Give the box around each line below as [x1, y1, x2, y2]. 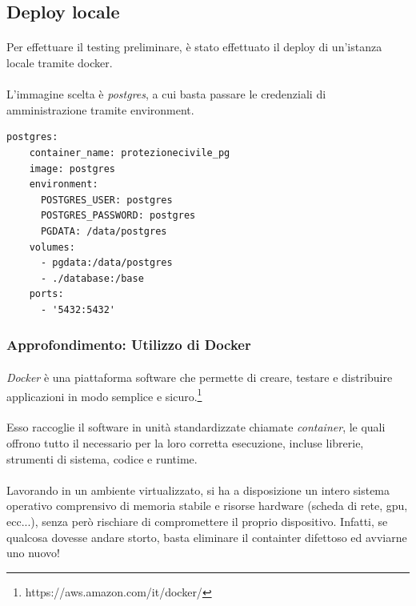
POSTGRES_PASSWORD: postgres [40, 210, 196, 222]
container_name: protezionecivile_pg [29, 146, 230, 159]
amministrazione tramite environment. [6, 101, 194, 118]
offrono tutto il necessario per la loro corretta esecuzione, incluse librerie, [6, 434, 364, 451]
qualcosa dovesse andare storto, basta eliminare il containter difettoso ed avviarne [6, 528, 407, 545]
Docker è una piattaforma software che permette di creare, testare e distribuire [6, 368, 393, 385]
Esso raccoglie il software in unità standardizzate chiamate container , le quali [6, 419, 386, 435]
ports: [29, 288, 64, 300]
